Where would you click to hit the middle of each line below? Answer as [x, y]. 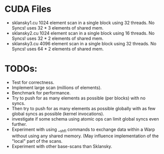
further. [19, 124]
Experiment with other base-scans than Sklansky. [62, 146]
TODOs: [21, 69]
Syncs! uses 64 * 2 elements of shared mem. [58, 49]
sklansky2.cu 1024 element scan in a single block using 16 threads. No [83, 33]
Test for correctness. [33, 82]
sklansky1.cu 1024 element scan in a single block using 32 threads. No [83, 23]
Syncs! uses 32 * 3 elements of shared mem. [57, 28]
